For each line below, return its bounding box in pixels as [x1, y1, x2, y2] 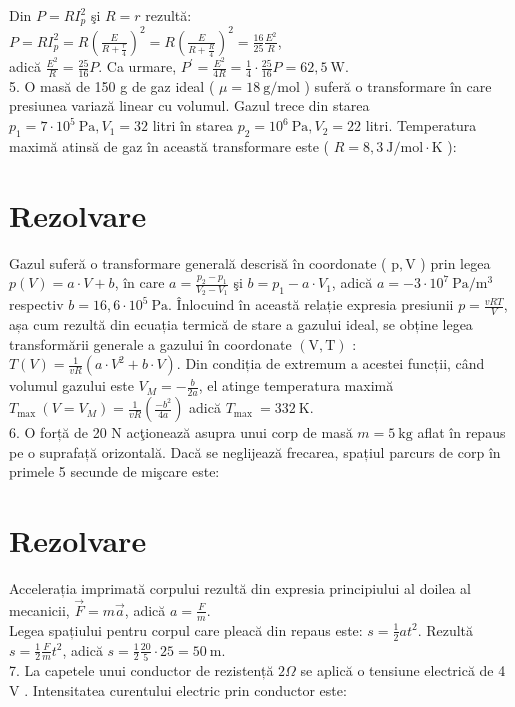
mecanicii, [9, 599, 70, 620]
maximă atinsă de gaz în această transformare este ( [9, 135, 330, 156]
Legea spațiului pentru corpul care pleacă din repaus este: [9, 619, 363, 640]
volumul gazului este [9, 375, 134, 396]
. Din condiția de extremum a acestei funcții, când [176, 353, 485, 374]
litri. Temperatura [365, 115, 477, 136]
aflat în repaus [417, 422, 506, 443]
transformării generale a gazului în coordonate [9, 333, 292, 354]
